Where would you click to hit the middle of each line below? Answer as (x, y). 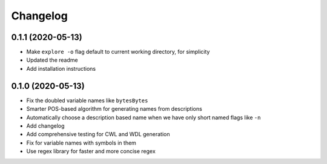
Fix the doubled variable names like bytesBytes (87, 100)
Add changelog (45, 126)
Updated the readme (52, 60)
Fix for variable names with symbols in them (81, 143)
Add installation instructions (61, 68)
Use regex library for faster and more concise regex (91, 151)
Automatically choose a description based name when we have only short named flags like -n (144, 117)
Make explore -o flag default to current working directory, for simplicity (118, 52)
